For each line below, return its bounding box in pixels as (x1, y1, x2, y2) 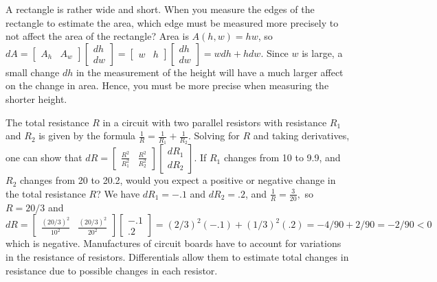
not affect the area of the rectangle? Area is (5, 29, 189, 43)
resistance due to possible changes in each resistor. (5, 263, 218, 277)
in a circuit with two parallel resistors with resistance (102, 115, 327, 129)
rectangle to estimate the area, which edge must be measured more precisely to (5, 15, 339, 30)
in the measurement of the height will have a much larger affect (76, 64, 344, 79)
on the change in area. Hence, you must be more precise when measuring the (5, 78, 329, 93)
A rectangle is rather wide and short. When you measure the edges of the (5, 2, 315, 16)
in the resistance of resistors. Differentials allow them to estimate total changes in (5, 250, 349, 263)
